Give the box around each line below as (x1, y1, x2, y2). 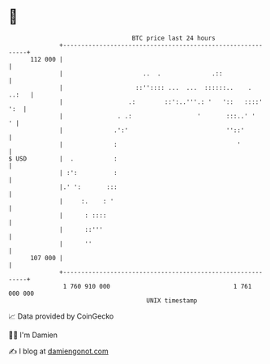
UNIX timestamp (146, 296, 198, 305)
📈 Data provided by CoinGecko (8, 311, 114, 321)
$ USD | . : (8, 154, 118, 163)
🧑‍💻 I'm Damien (8, 330, 58, 340)
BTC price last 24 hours (131, 34, 216, 42)
